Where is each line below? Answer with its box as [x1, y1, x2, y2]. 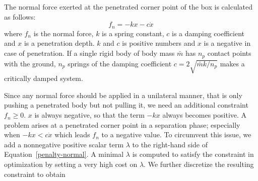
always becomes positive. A [162, 110, 247, 120]
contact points [207, 48, 251, 58]
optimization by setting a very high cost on [4, 159, 138, 169]
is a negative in [204, 38, 251, 48]
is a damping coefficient [172, 28, 244, 38]
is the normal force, [33, 28, 94, 38]
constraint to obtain [4, 168, 66, 179]
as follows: [4, 11, 36, 22]
